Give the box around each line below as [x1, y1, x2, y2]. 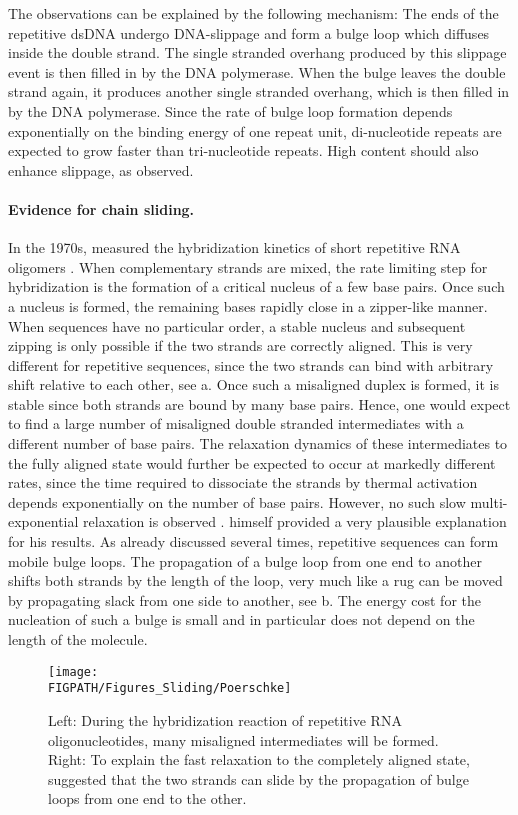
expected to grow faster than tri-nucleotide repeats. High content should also [8, 140, 479, 161]
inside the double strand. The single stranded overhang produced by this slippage [8, 42, 507, 63]
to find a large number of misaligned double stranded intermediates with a [8, 413, 464, 434]
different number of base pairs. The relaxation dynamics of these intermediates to [8, 433, 508, 454]
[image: [48, 664, 99, 679]
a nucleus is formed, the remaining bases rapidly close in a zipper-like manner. [8, 295, 488, 316]
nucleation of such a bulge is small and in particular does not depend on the [8, 609, 475, 630]
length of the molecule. [8, 629, 148, 650]
